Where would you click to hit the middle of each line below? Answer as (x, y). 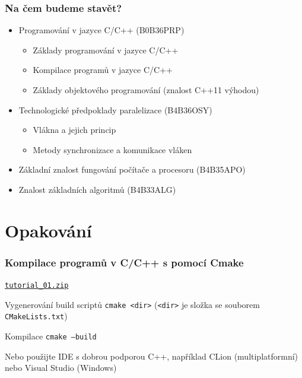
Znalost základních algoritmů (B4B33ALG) (97, 189)
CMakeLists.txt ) (36, 316)
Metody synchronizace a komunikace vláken (112, 149)
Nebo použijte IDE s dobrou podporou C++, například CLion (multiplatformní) (152, 356)
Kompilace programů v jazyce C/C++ (103, 70)
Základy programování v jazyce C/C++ (106, 50)
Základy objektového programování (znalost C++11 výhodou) (146, 90)
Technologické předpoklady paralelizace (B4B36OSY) (115, 109)
